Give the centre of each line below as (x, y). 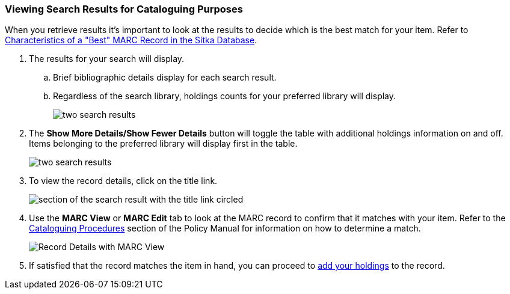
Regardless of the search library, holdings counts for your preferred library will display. (225, 96)
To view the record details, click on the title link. (123, 181)
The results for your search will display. (107, 59)
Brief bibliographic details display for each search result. (165, 78)
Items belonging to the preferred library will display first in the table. (163, 144)
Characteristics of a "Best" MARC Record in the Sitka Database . (131, 40)
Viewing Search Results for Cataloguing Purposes (124, 9)
